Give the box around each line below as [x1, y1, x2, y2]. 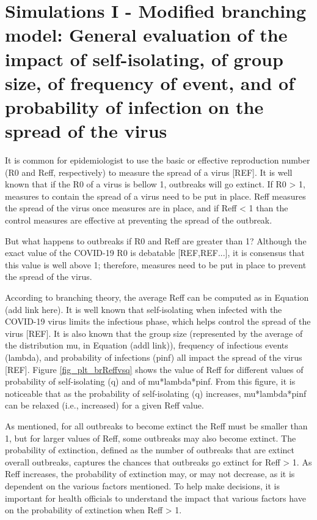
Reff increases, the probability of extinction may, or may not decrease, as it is [5, 467, 295, 480]
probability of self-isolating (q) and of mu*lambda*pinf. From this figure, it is [5, 375, 296, 388]
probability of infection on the [5, 94, 264, 119]
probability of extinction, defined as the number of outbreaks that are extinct [5, 443, 295, 456]
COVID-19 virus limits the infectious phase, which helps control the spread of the [5, 315, 311, 328]
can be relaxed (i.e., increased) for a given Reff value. [5, 399, 204, 412]
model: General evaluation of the [5, 22, 288, 47]
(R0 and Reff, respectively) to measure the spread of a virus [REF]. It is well [5, 165, 293, 178]
